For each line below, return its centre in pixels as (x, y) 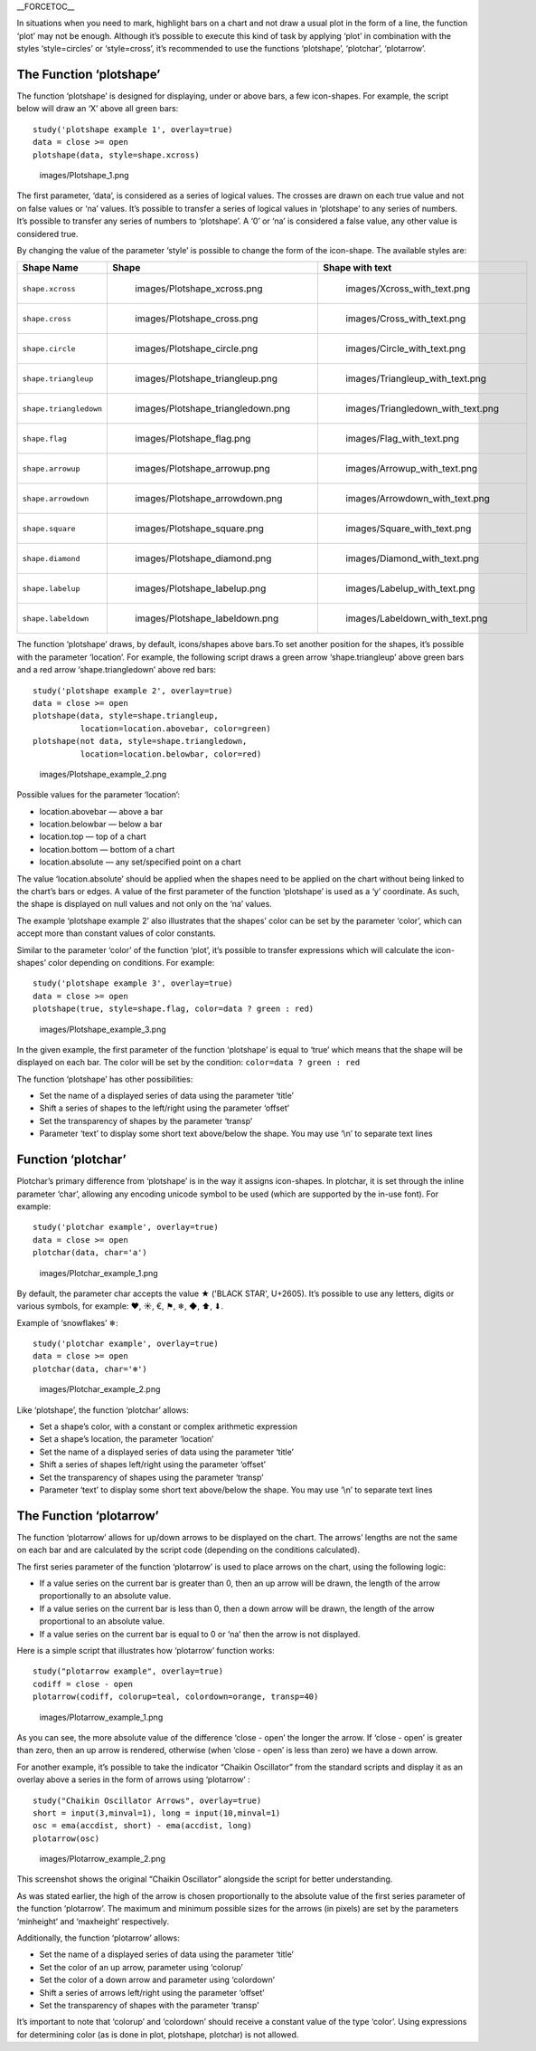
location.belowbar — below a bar (101, 825)
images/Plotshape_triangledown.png (213, 409)
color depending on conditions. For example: (132, 962)
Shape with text (357, 268)
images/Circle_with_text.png (405, 348)
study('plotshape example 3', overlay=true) (133, 983)
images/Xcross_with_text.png (408, 289)
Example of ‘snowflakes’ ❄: (68, 1322)
